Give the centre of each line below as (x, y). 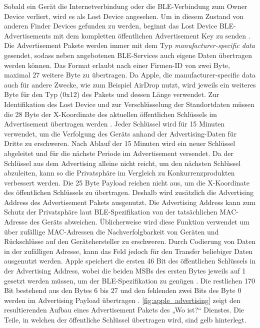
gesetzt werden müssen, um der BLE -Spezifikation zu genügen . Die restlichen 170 (130, 280)
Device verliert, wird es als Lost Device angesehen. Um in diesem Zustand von (124, 16)
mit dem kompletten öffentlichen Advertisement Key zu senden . (152, 35)
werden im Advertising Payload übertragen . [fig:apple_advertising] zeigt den (122, 300)
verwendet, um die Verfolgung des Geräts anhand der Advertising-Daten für (120, 133)
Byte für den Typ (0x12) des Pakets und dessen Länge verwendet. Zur (112, 94)
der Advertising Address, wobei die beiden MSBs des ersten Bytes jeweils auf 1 (125, 271)
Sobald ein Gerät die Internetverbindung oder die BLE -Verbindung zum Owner (126, 6)
